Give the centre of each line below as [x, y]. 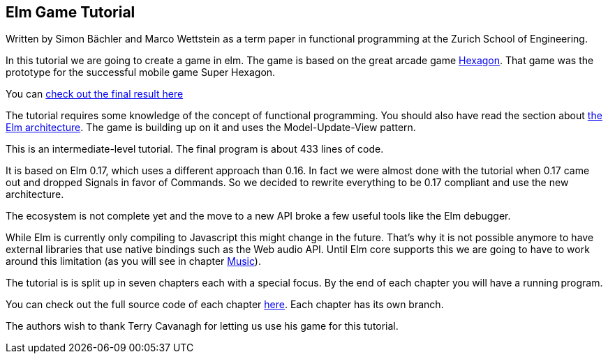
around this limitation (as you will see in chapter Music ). [133, 261]
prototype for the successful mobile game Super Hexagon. [141, 72]
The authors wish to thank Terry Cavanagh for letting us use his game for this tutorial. [202, 326]
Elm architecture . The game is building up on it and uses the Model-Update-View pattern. [211, 128]
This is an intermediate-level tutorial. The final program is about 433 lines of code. [195, 149]
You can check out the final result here [95, 94]
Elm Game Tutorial [71, 12]
